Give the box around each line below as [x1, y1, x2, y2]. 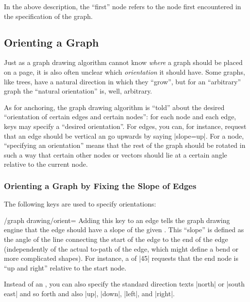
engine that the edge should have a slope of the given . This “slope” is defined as [4, 224, 244, 235]
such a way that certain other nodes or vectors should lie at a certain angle [4, 149, 227, 159]
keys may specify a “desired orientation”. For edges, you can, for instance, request [4, 121, 247, 131]
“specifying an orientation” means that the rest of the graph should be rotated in [4, 140, 246, 150]
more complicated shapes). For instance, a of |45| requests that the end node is [4, 253, 238, 263]
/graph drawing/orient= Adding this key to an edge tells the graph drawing [4, 215, 230, 225]
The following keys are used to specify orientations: [4, 199, 156, 209]
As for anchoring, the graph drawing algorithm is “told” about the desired [4, 102, 225, 112]
